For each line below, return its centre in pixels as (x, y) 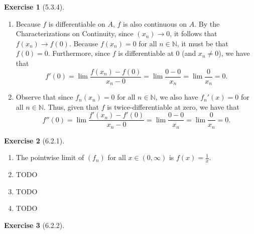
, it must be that (203, 43)
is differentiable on (77, 23)
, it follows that (194, 33)
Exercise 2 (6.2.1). (34, 140)
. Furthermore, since (79, 53)
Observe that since (44, 97)
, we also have (177, 97)
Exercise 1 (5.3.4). (34, 7)
